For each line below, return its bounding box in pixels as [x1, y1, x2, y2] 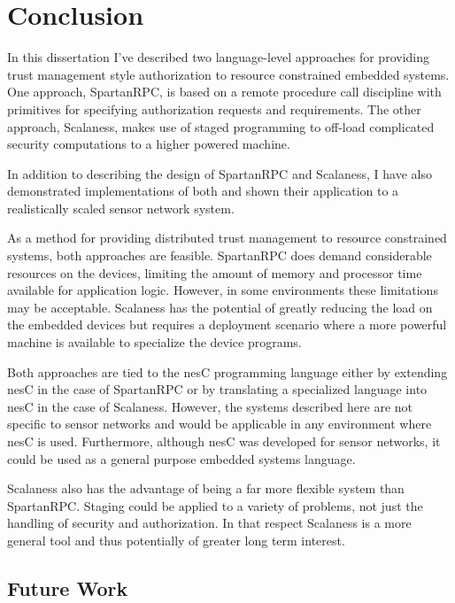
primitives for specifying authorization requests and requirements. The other [7, 99, 421, 118]
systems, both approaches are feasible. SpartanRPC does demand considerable [7, 246, 432, 265]
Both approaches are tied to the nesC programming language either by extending [7, 362, 448, 381]
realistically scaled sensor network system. [7, 198, 235, 217]
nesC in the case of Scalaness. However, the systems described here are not [7, 397, 413, 415]
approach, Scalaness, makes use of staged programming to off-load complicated [7, 117, 435, 135]
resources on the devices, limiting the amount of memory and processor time [7, 263, 422, 282]
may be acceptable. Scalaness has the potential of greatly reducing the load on [7, 298, 433, 316]
